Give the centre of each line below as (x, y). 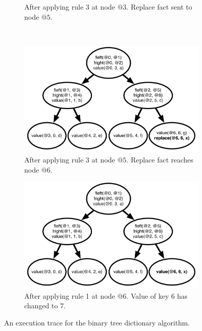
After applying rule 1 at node (70, 295)
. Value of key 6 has (157, 295)
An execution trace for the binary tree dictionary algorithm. (97, 322)
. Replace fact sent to (159, 7)
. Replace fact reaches (160, 160)
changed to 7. (45, 306)
